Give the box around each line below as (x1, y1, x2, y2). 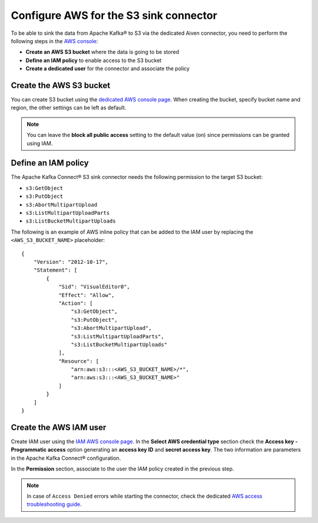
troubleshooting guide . (26, 501, 82, 508)
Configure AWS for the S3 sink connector (11, 9, 217, 22)
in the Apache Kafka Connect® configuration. (11, 455, 121, 462)
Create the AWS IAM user (11, 422, 107, 432)
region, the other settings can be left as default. (11, 104, 127, 112)
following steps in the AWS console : (11, 37, 98, 44)
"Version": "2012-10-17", (33, 259, 109, 265)
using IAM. (26, 139, 53, 147)
